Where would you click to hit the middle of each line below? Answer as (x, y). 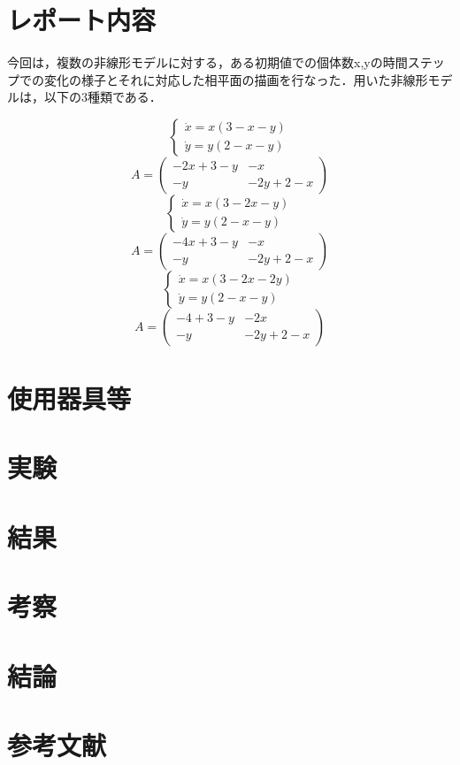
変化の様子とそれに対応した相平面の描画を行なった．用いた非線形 (236, 79)
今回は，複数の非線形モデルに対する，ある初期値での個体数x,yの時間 (207, 62)
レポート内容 (82, 20)
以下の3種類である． (103, 97)
